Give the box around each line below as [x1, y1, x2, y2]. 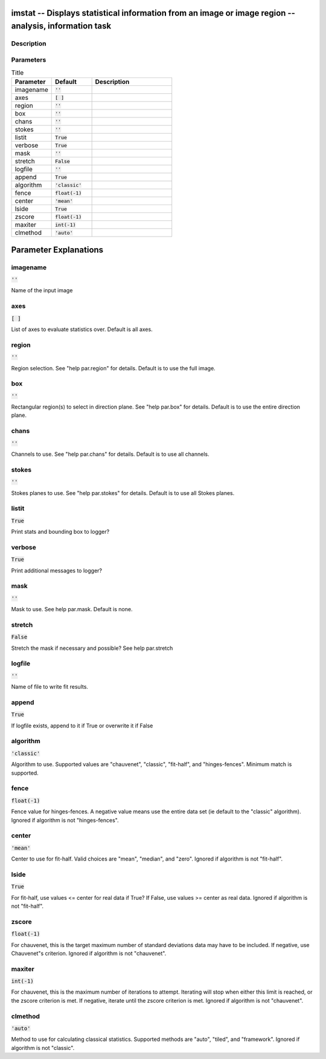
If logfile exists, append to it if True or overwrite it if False [11, 722, 153, 729]
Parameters [11, 55, 46, 64]
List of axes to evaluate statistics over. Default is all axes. [11, 326, 153, 333]
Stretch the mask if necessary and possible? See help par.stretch [11, 644, 173, 652]
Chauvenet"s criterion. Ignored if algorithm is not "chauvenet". [11, 949, 167, 957]
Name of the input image [11, 287, 73, 294]
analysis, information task [11, 21, 112, 31]
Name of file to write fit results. [11, 683, 89, 690]
